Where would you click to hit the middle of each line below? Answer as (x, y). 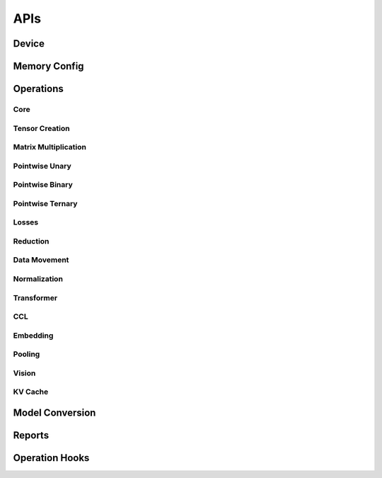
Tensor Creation (41, 128)
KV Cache (31, 392)
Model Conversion (54, 413)
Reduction (31, 241)
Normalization (38, 279)
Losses (26, 222)
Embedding (33, 335)
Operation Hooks (51, 458)
